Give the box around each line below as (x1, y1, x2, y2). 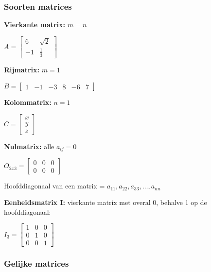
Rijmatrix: (4, 64, 40, 74)
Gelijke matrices (4, 257, 69, 270)
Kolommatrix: (4, 97, 52, 107)
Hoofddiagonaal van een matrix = (4, 181, 105, 191)
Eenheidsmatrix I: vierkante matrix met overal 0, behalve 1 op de (4, 197, 207, 207)
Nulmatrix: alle (4, 141, 54, 151)
